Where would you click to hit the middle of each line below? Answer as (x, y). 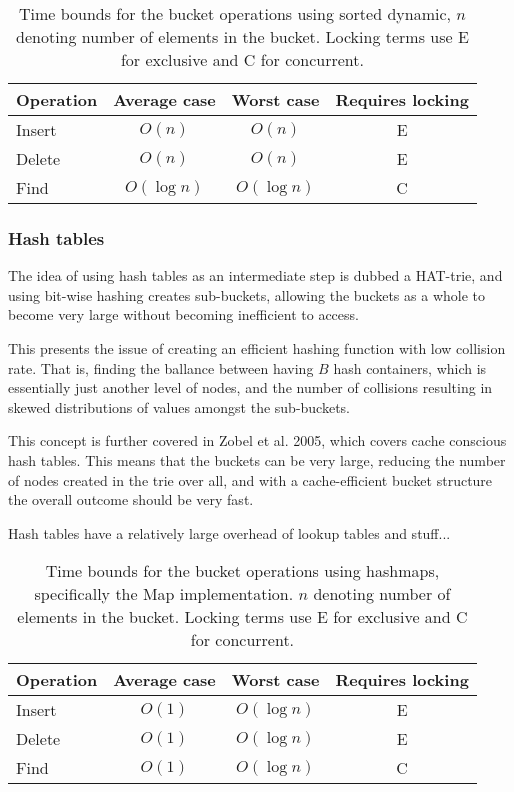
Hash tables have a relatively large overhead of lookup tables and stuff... (229, 532)
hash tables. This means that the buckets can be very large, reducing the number (257, 459)
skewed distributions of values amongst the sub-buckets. (179, 406)
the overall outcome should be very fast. (131, 499)
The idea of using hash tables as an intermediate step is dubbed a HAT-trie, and (255, 275)
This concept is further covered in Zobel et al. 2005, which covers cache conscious (257, 440)
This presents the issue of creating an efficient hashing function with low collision (257, 348)
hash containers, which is (410, 367)
